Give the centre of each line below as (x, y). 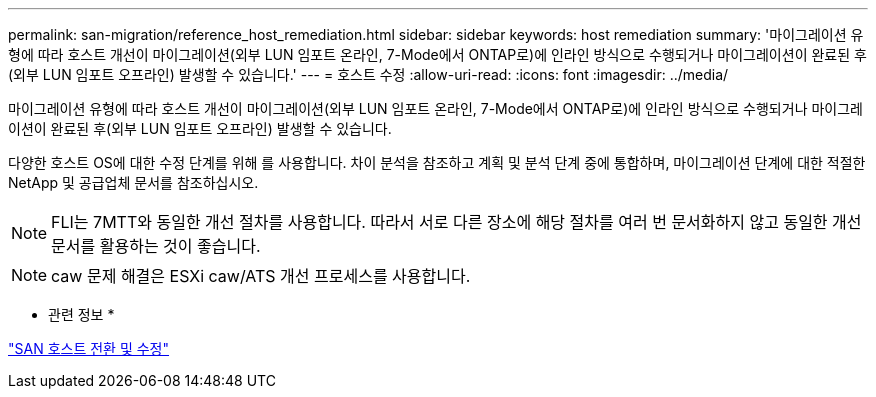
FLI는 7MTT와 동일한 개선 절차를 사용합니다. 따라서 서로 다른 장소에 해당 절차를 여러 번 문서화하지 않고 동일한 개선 (456, 222)
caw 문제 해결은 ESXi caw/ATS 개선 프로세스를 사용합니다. (261, 276)
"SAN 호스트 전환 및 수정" (89, 348)
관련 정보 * (81, 314)
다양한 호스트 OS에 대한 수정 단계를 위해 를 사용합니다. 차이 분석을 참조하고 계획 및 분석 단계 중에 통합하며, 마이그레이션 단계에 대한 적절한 (437, 162)
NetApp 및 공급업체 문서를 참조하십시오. (133, 182)
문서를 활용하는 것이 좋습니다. (156, 246)
